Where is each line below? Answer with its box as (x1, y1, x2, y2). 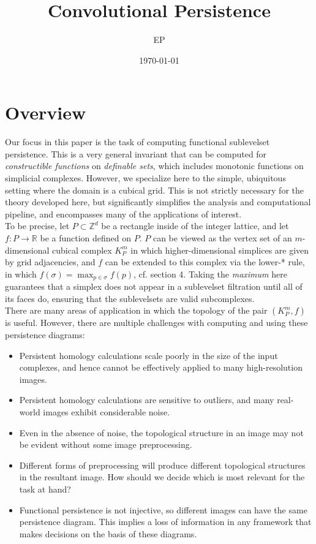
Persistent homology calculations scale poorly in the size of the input (19, 349, 278, 361)
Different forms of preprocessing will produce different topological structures (19, 458, 306, 471)
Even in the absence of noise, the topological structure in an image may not (19, 426, 304, 439)
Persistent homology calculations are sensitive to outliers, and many (19, 393, 274, 406)
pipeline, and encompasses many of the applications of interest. (5, 207, 242, 220)
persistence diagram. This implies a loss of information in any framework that (19, 515, 312, 528)
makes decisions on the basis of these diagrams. (19, 527, 197, 540)
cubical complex (52, 243, 112, 256)
